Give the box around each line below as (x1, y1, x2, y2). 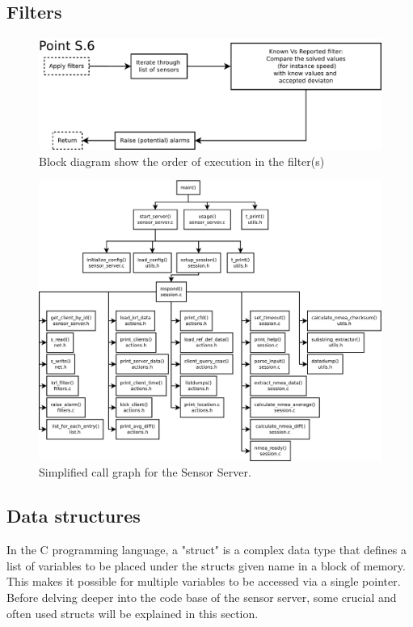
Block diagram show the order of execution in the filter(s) (39, 152, 325, 169)
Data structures (6, 503, 141, 528)
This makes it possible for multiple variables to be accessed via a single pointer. (6, 573, 401, 590)
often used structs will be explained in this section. (6, 604, 259, 621)
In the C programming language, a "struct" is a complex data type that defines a (6, 541, 407, 558)
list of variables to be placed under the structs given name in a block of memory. (6, 557, 406, 574)
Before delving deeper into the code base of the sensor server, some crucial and (6, 589, 397, 605)
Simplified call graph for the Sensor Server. (39, 464, 251, 481)
